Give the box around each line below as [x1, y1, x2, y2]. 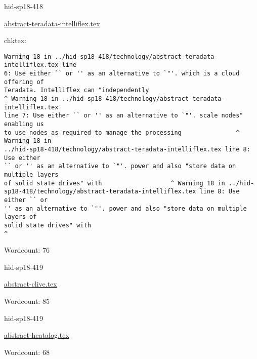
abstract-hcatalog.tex [4, 330, 69, 340]
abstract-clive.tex [4, 278, 57, 289]
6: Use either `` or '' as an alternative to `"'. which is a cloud [4, 70, 240, 77]
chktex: [4, 35, 26, 46]
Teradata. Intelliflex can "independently [4, 87, 149, 94]
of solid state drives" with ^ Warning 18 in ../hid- [4, 179, 254, 187]
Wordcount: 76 [4, 245, 50, 255]
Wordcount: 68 [4, 346, 50, 357]
